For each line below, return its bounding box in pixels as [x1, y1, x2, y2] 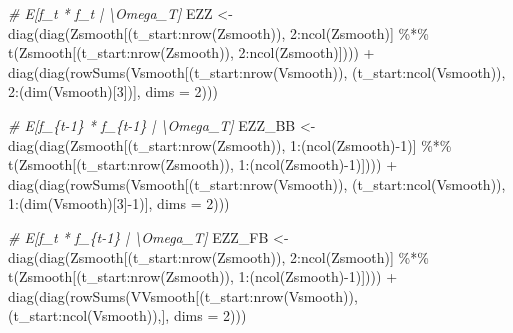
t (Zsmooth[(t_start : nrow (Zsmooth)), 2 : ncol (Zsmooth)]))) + [8, 42, 375, 63]
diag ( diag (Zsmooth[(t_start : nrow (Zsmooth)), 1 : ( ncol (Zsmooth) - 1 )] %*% [8, 134, 452, 155]
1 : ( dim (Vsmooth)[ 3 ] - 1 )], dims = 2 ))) [8, 193, 230, 214]
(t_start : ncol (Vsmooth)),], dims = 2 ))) [8, 305, 247, 326]
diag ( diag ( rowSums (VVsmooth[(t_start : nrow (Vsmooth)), [8, 285, 358, 306]
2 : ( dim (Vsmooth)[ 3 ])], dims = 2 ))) [8, 81, 218, 102]
